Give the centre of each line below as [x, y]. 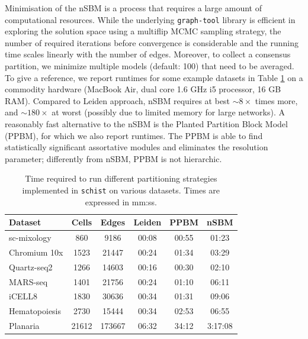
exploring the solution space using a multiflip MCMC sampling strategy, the [143, 31]
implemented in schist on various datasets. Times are [121, 190]
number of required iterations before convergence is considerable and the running [152, 42]
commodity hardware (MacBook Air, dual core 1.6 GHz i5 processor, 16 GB [143, 89]
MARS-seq [28, 281]
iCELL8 [23, 296]
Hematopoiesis [35, 311]
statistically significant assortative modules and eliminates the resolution [137, 147]
